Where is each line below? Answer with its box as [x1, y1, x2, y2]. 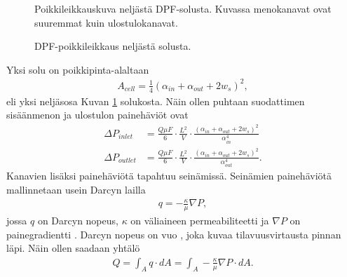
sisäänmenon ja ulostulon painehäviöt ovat [6, 107, 189, 122]
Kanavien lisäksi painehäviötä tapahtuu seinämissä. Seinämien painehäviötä [6, 168, 332, 183]
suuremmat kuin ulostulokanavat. [34, 15, 178, 29]
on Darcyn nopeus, [37, 213, 118, 228]
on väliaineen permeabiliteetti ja [130, 213, 269, 228]
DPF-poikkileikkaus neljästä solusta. [34, 39, 191, 53]
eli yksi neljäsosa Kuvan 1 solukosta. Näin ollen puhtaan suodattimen [6, 93, 305, 108]
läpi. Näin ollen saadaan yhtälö [6, 241, 140, 255]
